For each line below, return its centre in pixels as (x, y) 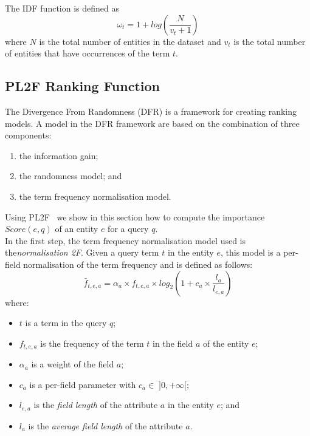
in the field (173, 343)
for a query (128, 229)
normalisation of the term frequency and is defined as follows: (138, 264)
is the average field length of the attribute (105, 425)
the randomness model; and (71, 176)
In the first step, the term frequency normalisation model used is (126, 240)
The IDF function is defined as (62, 8)
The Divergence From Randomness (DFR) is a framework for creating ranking (151, 111)
